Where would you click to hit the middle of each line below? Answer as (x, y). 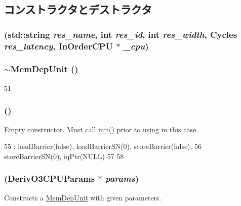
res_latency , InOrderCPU (58, 46)
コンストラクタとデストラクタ (78, 9)
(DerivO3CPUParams (50, 178)
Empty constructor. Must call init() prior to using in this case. (101, 129)
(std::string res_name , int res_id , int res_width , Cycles (121, 34)
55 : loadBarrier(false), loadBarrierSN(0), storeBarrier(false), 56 (103, 146)
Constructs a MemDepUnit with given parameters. (83, 197)
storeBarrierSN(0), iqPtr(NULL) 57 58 (64, 156)
